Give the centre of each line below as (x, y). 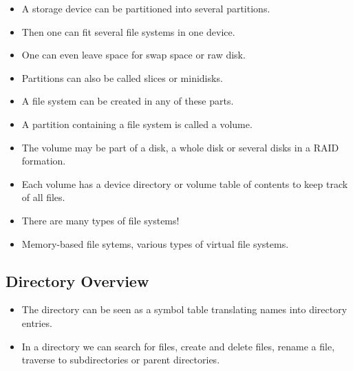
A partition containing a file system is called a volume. (137, 124)
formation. (44, 161)
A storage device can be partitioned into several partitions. (146, 8)
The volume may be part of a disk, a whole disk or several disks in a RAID (180, 147)
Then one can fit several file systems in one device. (128, 31)
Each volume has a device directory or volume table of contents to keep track (185, 183)
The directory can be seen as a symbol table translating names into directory (184, 309)
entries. (37, 322)
